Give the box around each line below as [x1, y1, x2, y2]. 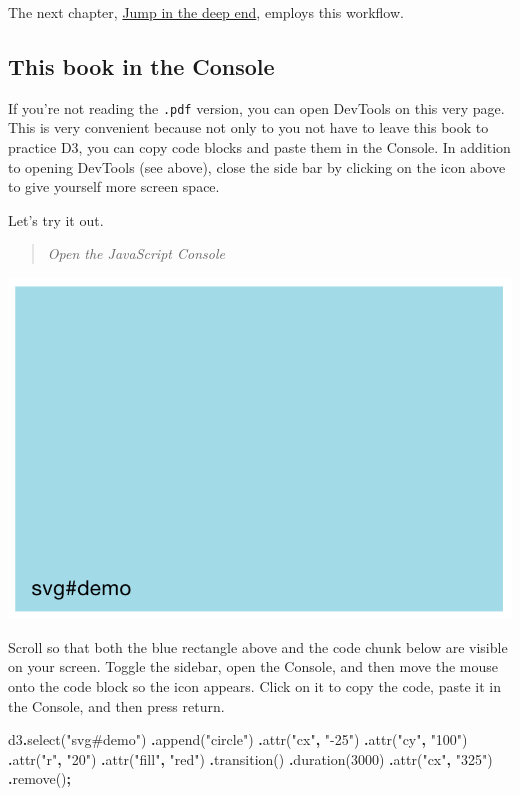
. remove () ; [8, 768, 72, 789]
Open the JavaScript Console [47, 243, 225, 264]
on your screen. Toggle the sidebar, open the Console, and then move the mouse [8, 656, 498, 677]
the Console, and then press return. [8, 695, 225, 716]
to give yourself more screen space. [8, 176, 220, 197]
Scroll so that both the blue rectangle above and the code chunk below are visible [8, 636, 508, 657]
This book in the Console [8, 50, 275, 81]
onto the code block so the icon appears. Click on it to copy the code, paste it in [8, 675, 501, 696]
